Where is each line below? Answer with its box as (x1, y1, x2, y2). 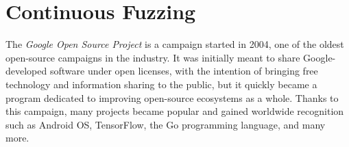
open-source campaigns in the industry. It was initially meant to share (5, 50, 300, 64)
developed (5, 64, 47, 78)
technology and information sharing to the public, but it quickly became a (5, 77, 317, 91)
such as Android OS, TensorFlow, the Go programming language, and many (5, 117, 326, 131)
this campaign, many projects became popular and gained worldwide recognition (5, 104, 344, 118)
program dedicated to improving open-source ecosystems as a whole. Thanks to (5, 90, 339, 105)
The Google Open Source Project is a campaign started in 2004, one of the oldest (5, 37, 344, 51)
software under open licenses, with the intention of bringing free (49, 64, 318, 78)
